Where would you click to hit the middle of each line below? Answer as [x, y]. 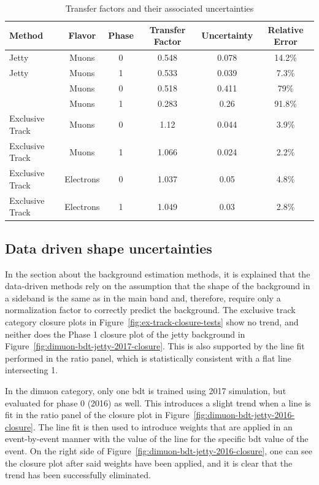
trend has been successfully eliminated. [78, 475]
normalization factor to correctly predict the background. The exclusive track [150, 310]
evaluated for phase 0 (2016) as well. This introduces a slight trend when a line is [158, 402]
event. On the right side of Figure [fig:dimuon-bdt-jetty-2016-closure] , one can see [159, 450]
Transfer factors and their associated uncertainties [159, 8]
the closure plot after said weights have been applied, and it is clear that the [149, 463]
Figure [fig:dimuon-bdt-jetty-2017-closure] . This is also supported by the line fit [155, 346]
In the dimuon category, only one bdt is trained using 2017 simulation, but [146, 390]
